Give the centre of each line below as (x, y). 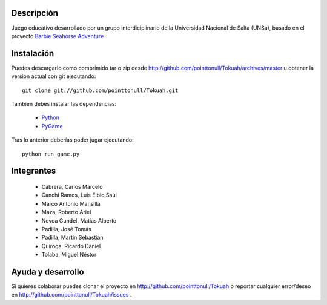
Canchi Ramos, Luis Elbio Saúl (79, 195)
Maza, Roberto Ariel (66, 212)
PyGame (52, 126)
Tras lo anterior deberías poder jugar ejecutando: (73, 140)
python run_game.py (51, 154)
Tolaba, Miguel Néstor (69, 255)
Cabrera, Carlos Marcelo (72, 186)
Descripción (35, 13)
